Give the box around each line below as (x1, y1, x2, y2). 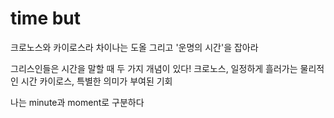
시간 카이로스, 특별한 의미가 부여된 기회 (20, 75, 173, 87)
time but (10, 7, 82, 30)
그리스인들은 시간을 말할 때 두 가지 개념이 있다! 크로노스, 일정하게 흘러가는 (10, 62, 298, 74)
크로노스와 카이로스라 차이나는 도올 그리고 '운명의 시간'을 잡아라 (10, 41, 259, 53)
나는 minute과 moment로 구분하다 (10, 96, 145, 108)
